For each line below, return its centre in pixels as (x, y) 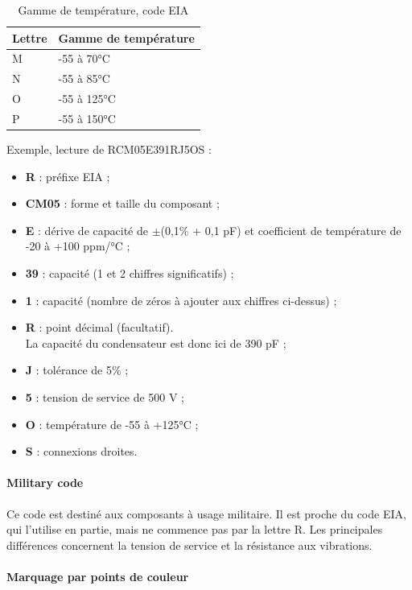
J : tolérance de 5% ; (77, 370)
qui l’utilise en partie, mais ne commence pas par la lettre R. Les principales (195, 529)
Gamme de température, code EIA (103, 10)
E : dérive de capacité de (87, 230)
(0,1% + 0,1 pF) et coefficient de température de (281, 230)
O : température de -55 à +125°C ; (112, 424)
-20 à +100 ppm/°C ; (78, 246)
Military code (45, 483)
